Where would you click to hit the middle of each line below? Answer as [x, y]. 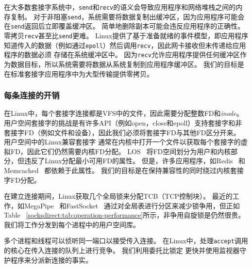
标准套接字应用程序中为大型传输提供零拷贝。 [82, 73]
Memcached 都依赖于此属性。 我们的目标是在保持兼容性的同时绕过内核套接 [124, 170]
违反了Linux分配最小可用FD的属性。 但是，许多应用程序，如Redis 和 [135, 161]
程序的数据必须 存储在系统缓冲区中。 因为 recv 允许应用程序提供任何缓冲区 [122, 55]
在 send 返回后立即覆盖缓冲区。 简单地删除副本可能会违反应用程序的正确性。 [124, 26]
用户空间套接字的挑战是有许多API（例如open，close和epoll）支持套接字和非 [123, 122]
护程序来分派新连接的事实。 [48, 260]
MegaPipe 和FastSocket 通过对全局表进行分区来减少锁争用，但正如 [132, 205]
